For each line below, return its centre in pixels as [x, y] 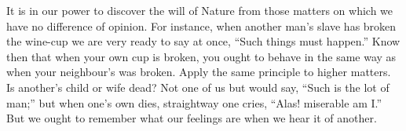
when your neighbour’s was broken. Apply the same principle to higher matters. [199, 72]
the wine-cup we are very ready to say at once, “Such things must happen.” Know [203, 41]
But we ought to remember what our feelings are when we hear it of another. [192, 118]
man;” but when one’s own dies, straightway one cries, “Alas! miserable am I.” [194, 102]
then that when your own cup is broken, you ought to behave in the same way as [201, 56]
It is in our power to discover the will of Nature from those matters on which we [200, 10]
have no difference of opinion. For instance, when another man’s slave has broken [201, 25]
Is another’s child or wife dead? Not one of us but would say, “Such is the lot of [198, 87]
